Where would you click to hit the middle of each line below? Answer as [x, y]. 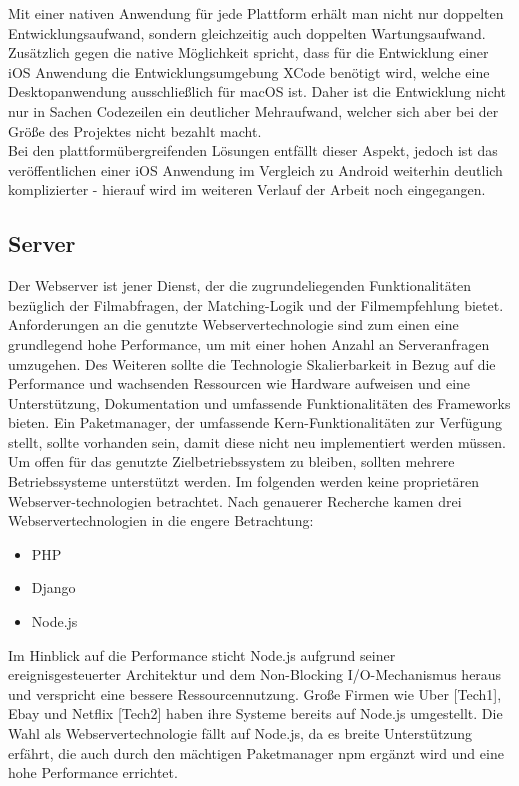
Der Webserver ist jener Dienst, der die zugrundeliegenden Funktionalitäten [240, 285]
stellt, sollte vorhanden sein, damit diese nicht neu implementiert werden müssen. [257, 441]
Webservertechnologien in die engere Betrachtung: [161, 520]
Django [53, 587]
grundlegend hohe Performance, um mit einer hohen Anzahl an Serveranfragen [249, 343]
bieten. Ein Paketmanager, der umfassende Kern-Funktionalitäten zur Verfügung [255, 422]
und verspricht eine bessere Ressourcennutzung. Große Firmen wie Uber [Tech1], [255, 693]
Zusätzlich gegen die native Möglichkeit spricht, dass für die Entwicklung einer [248, 52]
